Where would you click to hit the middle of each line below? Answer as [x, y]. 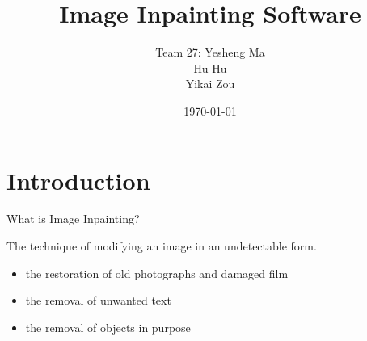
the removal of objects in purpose [108, 327]
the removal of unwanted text [98, 300]
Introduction [78, 180]
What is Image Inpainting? [73, 219]
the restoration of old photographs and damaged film [157, 273]
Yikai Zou [210, 84]
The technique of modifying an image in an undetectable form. [162, 246]
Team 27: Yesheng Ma [210, 52]
